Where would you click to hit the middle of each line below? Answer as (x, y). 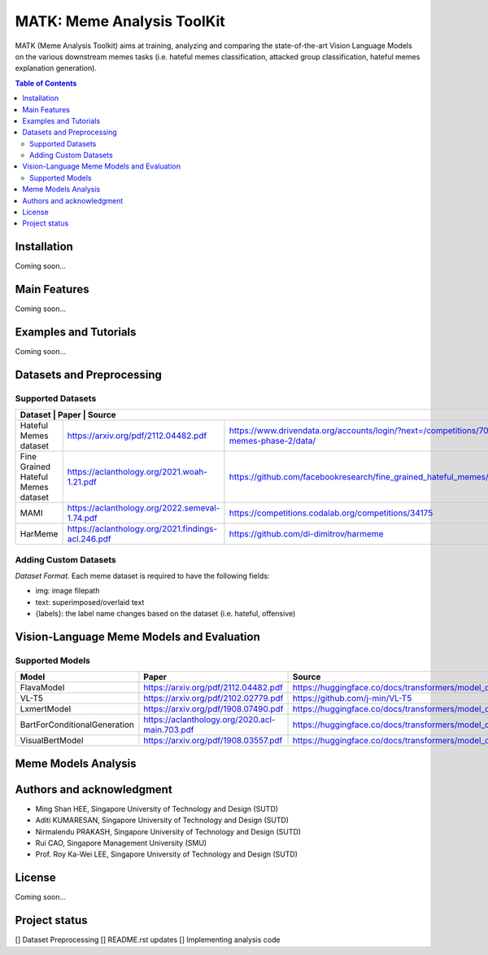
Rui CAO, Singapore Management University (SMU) (121, 843)
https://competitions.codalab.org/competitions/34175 (331, 513)
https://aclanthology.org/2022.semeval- (144, 508)
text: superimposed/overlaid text (90, 602)
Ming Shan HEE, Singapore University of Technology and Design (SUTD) (157, 808)
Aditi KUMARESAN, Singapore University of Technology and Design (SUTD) (162, 820)
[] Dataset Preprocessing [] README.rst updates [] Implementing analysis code (148, 940)
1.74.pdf (82, 519)
